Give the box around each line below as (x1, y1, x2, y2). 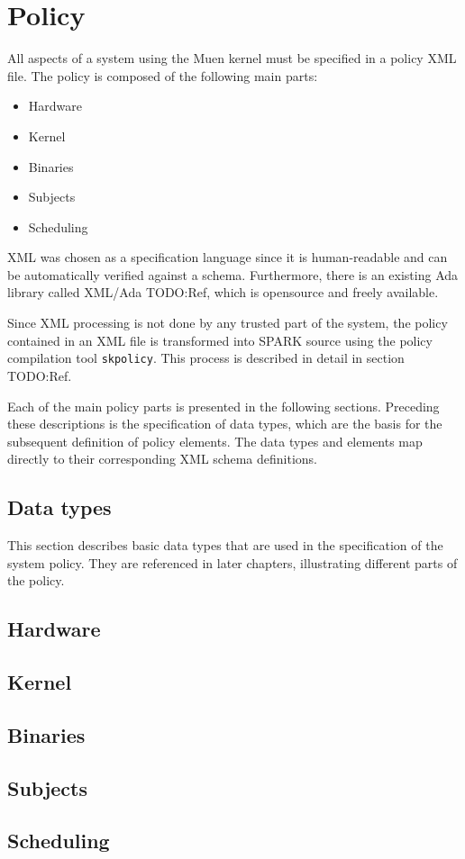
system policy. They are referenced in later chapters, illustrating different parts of (7, 553, 458, 572)
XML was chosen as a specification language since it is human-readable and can (7, 248, 448, 267)
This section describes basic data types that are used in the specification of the (7, 536, 443, 555)
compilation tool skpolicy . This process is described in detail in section (7, 348, 405, 367)
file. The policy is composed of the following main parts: (7, 66, 318, 85)
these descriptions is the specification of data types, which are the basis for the (7, 414, 442, 433)
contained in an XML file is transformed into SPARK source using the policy (7, 330, 433, 349)
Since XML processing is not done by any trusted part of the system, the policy (7, 313, 448, 332)
